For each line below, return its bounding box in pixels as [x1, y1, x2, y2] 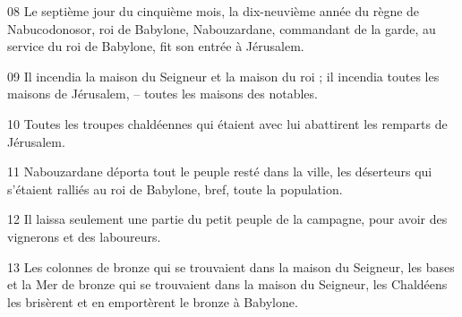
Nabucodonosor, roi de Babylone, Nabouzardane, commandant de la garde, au [7, 19, 436, 38]
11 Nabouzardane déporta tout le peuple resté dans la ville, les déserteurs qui [7, 162, 432, 181]
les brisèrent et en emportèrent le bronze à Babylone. [7, 292, 298, 311]
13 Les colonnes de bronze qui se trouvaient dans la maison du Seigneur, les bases [7, 257, 455, 276]
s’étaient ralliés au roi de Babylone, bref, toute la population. [7, 179, 343, 198]
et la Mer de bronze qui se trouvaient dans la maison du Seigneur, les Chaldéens [7, 275, 448, 294]
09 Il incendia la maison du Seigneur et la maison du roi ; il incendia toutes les [7, 66, 440, 85]
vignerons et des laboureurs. [7, 227, 161, 245]
